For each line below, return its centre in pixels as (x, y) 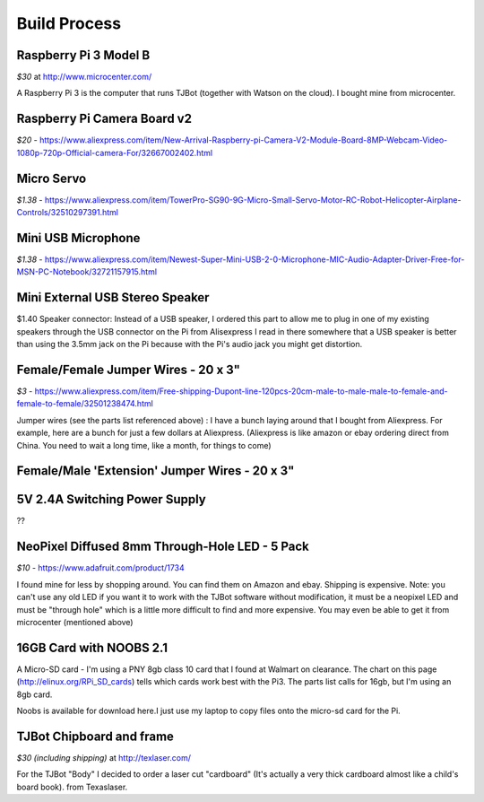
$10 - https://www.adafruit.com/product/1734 (101, 568)
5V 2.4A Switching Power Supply (111, 499)
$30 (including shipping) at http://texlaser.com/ (104, 757)
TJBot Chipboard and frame (95, 736)
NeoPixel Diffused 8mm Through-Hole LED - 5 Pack (163, 547)
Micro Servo (52, 178)
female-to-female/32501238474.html (85, 404)
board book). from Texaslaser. (72, 787)
